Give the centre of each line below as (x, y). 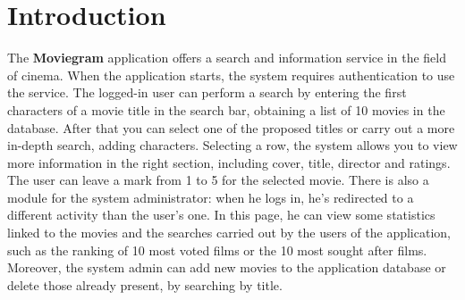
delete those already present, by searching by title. (145, 284)
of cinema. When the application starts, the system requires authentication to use (231, 75)
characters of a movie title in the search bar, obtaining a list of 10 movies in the (226, 109)
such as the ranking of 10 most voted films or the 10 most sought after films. (217, 250)
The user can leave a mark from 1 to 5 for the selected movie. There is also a (218, 180)
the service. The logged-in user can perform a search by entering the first (207, 92)
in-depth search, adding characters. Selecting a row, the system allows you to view (232, 145)
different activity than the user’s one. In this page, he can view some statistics (221, 215)
